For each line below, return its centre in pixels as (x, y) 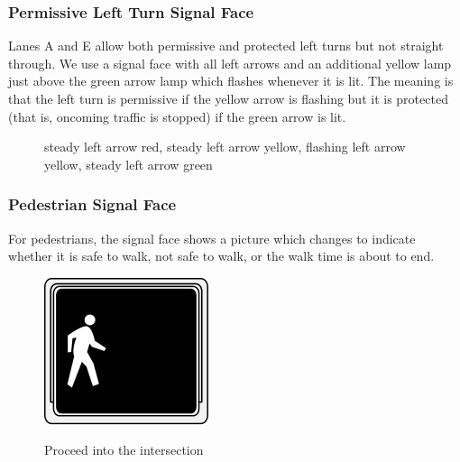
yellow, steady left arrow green (129, 164)
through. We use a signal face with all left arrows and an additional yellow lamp (230, 63)
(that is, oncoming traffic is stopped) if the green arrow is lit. (177, 116)
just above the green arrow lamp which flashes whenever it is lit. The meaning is (231, 81)
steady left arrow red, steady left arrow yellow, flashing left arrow (225, 147)
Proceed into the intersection (124, 450)
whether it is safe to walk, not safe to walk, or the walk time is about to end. (221, 256)
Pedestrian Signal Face (92, 204)
